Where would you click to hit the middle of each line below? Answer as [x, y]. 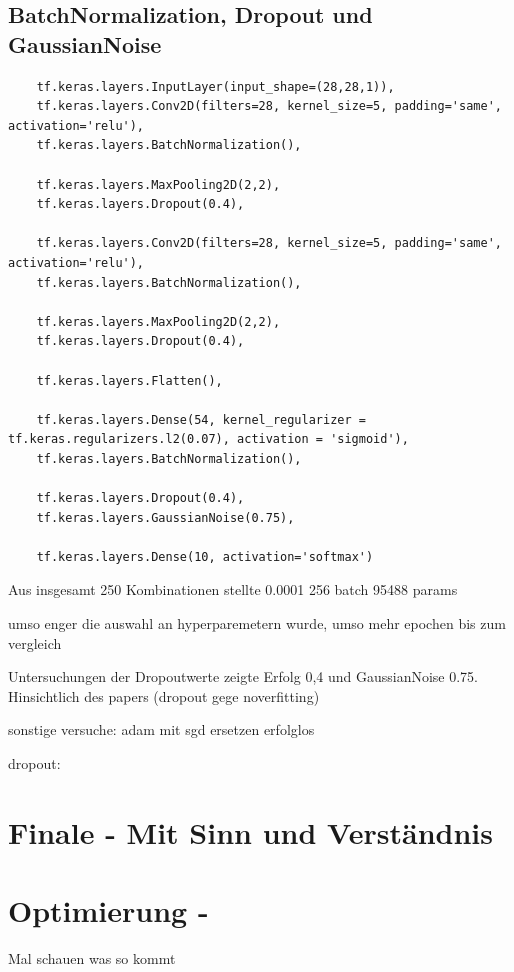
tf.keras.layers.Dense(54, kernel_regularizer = [201, 419]
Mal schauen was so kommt [92, 958]
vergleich [35, 642]
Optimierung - [108, 910]
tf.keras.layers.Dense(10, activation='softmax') [205, 556]
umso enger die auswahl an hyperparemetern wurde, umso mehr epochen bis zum [257, 623]
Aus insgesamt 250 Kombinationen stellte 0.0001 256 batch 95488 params [233, 589]
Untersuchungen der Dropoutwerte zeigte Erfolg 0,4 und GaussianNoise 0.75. [243, 676]
